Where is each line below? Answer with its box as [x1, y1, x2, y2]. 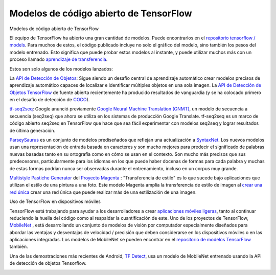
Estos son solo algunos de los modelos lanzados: [9, 65, 113, 72]
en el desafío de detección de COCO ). [9, 97, 90, 103]
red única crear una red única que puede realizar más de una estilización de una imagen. [9, 189, 197, 195]
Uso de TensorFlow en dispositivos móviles [9, 198, 101, 204]
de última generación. [9, 127, 56, 133]
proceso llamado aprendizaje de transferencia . [9, 56, 108, 62]
